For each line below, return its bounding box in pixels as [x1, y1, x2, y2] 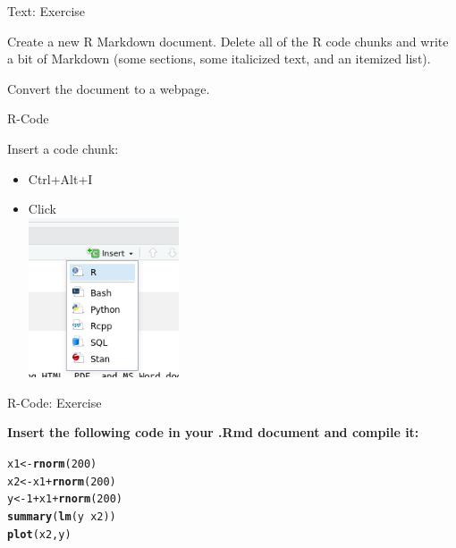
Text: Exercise [7, 2, 86, 20]
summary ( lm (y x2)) [7, 510, 116, 524]
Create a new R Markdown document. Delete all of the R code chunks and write [7, 31, 449, 50]
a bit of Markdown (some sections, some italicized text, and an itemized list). [7, 49, 431, 68]
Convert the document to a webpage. [7, 79, 210, 97]
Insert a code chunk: [7, 139, 119, 157]
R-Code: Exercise [7, 392, 102, 411]
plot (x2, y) [7, 527, 72, 541]
